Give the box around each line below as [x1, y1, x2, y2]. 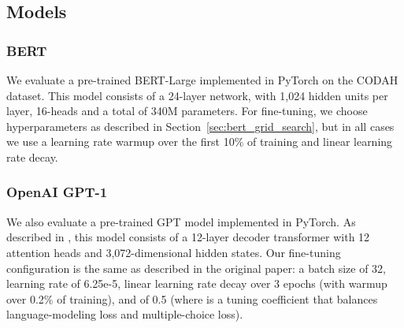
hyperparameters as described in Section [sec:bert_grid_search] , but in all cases [6, 117, 395, 134]
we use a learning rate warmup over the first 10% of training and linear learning [6, 133, 393, 150]
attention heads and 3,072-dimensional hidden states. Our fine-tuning [6, 244, 341, 260]
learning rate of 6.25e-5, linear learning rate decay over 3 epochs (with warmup [6, 275, 387, 292]
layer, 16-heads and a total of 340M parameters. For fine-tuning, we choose [6, 102, 368, 119]
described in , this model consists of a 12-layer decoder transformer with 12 [6, 229, 370, 245]
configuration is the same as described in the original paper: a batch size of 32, [6, 259, 386, 276]
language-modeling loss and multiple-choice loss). [6, 306, 243, 322]
